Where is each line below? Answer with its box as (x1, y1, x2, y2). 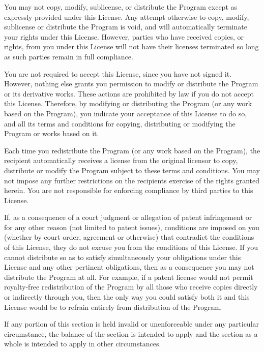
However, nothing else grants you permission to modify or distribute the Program (4, 78, 258, 89)
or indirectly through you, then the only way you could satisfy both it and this (4, 292, 250, 302)
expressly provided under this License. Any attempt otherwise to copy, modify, (4, 11, 249, 22)
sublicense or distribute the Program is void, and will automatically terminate (4, 21, 247, 32)
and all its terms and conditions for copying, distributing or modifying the (4, 118, 236, 129)
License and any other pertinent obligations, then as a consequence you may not (4, 262, 254, 272)
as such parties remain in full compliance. (4, 51, 133, 61)
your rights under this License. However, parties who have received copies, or (4, 31, 244, 42)
